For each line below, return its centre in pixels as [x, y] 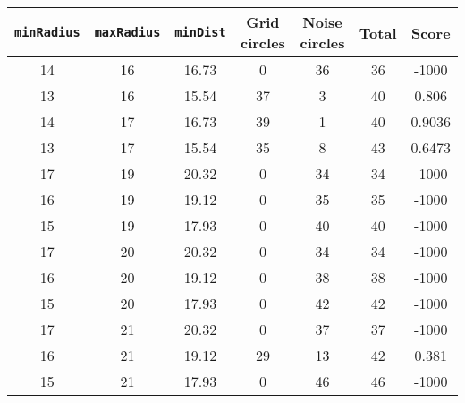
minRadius [47, 32]
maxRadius [127, 32]
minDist [200, 32]
